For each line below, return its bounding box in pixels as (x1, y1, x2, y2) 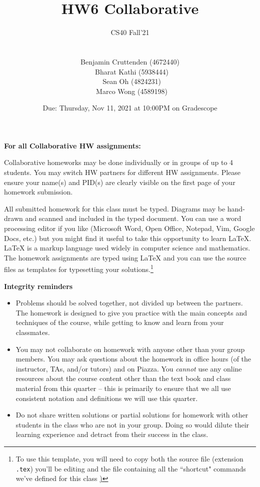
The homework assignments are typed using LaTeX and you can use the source (4, 252, 246, 262)
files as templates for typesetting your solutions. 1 (4, 262, 153, 274)
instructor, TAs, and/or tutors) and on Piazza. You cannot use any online (15, 363, 242, 373)
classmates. (15, 327, 50, 337)
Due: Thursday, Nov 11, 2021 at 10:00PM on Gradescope (42, 102, 217, 113)
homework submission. (4, 186, 73, 197)
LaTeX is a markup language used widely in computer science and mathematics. (4, 242, 250, 253)
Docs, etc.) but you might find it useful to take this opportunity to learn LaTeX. (4, 232, 251, 243)
